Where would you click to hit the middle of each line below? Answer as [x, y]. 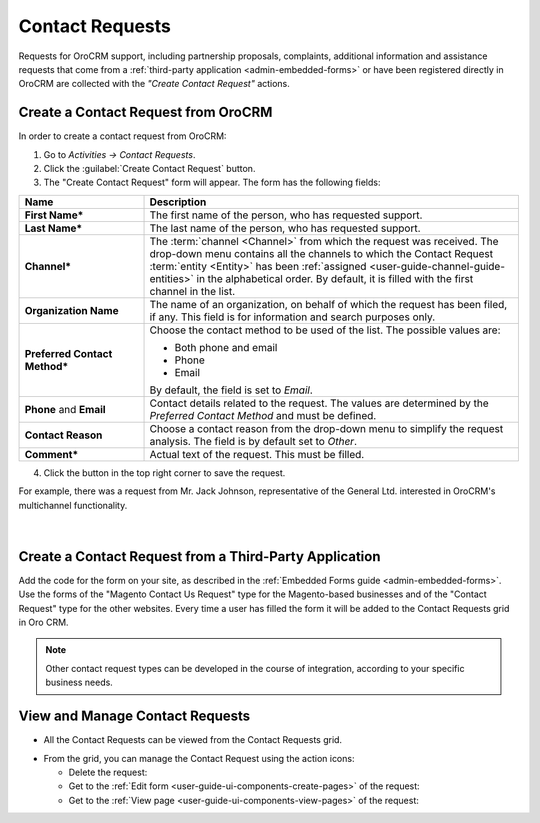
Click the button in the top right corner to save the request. [164, 472]
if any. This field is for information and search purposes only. [292, 317]
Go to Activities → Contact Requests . [119, 154]
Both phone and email [226, 347]
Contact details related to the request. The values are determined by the [319, 403]
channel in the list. [192, 291]
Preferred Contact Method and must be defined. [263, 415]
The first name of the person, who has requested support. [286, 215]
